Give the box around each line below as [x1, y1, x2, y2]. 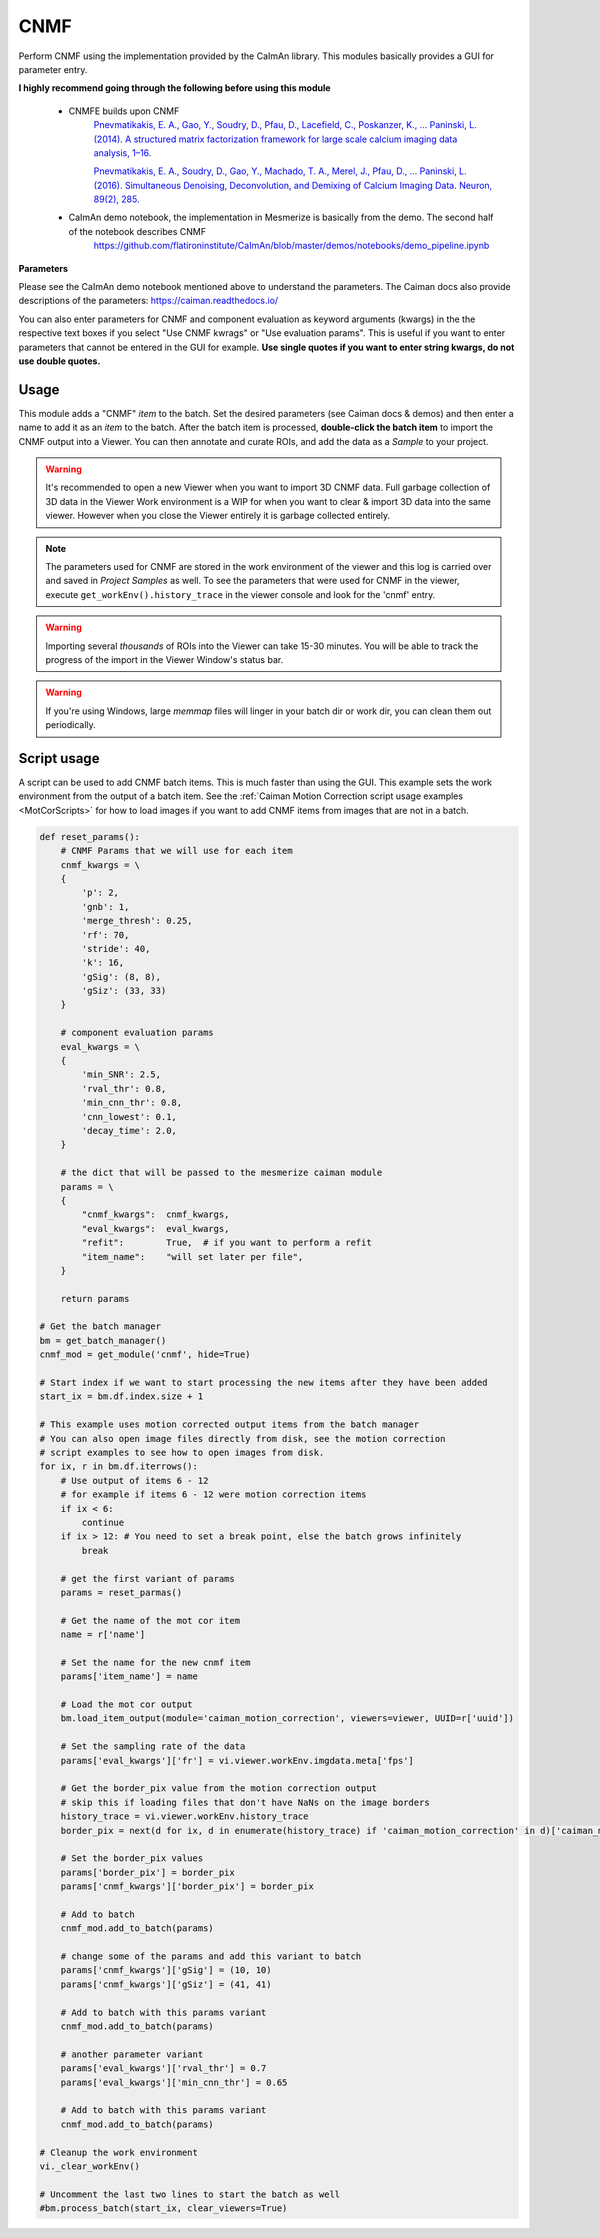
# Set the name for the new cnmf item [60, 1656, 251, 1668]
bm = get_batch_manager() [39, 1335, 167, 1346]
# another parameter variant [60, 2048, 204, 2060]
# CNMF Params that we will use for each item [60, 845, 294, 857]
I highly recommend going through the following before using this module [18, 82, 331, 94]
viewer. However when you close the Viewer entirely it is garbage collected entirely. [45, 510, 391, 522]
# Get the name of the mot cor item [60, 1615, 240, 1626]
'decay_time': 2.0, [81, 1125, 177, 1136]
